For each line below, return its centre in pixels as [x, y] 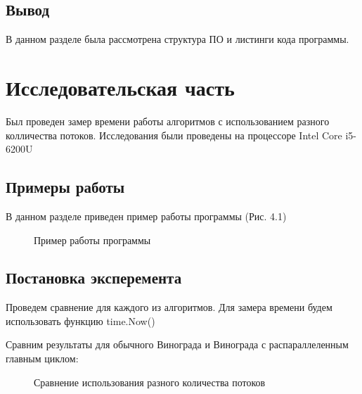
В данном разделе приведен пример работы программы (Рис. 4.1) [146, 216]
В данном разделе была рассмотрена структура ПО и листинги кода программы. [177, 39]
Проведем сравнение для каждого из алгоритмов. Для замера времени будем [169, 307]
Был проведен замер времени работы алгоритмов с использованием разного [168, 121]
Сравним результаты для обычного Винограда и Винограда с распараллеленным [177, 344]
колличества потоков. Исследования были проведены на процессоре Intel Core [174, 135]
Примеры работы [65, 187]
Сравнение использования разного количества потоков [150, 382]
